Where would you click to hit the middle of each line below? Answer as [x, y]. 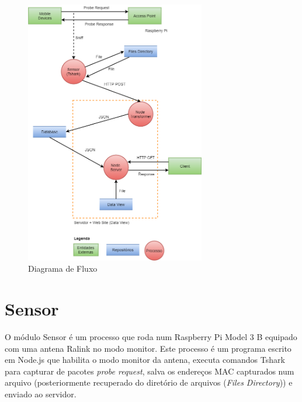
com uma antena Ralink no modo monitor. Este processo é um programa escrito [148, 348]
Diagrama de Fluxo [63, 268]
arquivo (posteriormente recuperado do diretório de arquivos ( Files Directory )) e [149, 382]
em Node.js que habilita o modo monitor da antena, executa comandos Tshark [145, 360]
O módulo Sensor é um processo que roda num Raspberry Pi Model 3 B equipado [151, 337]
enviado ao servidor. [41, 394]
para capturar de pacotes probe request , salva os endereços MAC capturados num [150, 371]
